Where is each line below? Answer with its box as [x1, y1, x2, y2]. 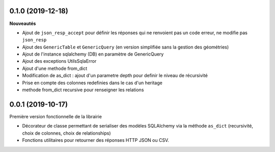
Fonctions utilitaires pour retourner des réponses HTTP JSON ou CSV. [22, 137, 169, 143]
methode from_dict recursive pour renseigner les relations [22, 87, 144, 93]
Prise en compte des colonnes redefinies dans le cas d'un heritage [22, 80, 162, 86]
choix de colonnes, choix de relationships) [22, 130, 112, 136]
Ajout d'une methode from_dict [22, 65, 88, 71]
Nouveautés [9, 20, 36, 27]
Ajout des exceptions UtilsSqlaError [22, 58, 97, 64]
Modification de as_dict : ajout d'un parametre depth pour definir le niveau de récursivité [22, 72, 208, 79]
